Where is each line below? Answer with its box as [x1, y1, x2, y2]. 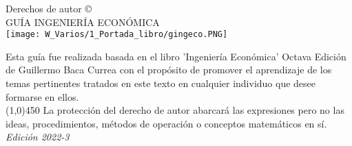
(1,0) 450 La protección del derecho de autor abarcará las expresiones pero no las [6, 103, 344, 117]
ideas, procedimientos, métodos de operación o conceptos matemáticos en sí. [6, 116, 327, 130]
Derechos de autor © [6, 1, 92, 15]
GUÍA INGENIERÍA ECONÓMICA [6, 14, 160, 29]
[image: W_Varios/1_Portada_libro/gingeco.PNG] [6, 29, 228, 40]
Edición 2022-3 [6, 130, 70, 144]
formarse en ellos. [6, 89, 79, 104]
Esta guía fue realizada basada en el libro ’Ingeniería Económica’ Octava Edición [6, 49, 346, 63]
